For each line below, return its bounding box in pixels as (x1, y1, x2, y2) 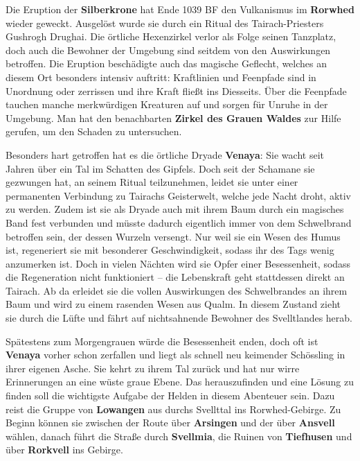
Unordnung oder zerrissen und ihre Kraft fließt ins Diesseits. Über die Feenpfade (6, 83, 347, 98)
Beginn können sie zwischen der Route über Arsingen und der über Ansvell (6, 415, 335, 430)
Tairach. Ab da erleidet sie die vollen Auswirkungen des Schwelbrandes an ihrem (6, 283, 348, 297)
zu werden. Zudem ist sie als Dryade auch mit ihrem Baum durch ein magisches (6, 202, 344, 216)
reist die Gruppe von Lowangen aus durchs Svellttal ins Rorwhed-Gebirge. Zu (6, 401, 341, 416)
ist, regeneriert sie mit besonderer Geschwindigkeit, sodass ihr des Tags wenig (6, 243, 334, 257)
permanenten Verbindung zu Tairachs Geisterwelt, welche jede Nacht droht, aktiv (6, 188, 351, 202)
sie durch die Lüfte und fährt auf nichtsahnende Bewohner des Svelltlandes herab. (6, 311, 353, 325)
